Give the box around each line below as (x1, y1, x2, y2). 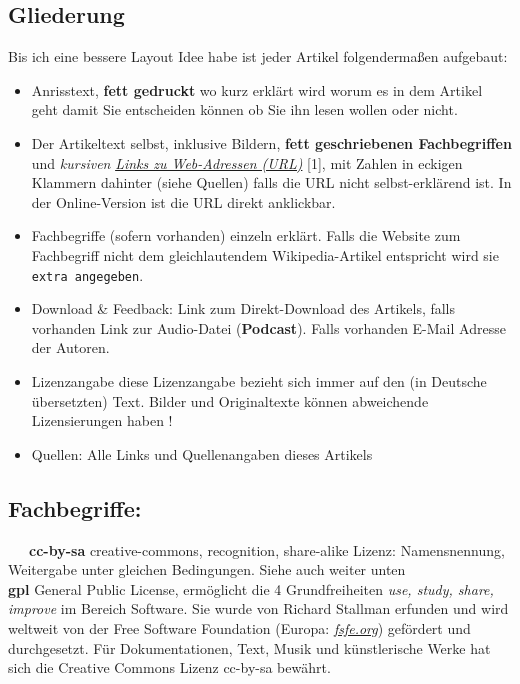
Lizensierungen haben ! (31, 410, 173, 431)
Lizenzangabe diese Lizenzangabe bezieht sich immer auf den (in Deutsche (31, 370, 487, 391)
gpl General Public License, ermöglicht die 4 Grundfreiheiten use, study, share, (8, 578, 494, 599)
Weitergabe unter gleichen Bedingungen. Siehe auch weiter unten (8, 559, 406, 580)
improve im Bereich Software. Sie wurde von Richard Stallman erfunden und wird (8, 598, 509, 619)
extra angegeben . (31, 264, 144, 285)
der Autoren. (31, 337, 110, 358)
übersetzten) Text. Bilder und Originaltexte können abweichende (31, 390, 429, 411)
